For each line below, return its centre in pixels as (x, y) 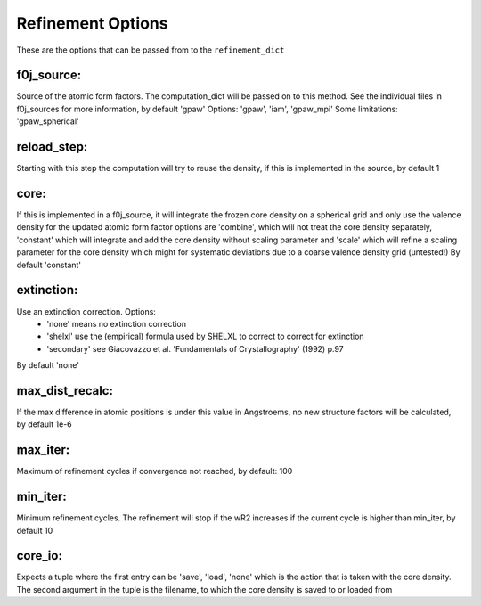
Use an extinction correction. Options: (86, 311)
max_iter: (43, 450)
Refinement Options (92, 23)
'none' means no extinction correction (117, 323)
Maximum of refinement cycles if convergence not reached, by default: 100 (155, 471)
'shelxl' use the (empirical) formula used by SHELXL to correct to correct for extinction (205, 336)
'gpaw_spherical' (48, 121)
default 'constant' (49, 265)
